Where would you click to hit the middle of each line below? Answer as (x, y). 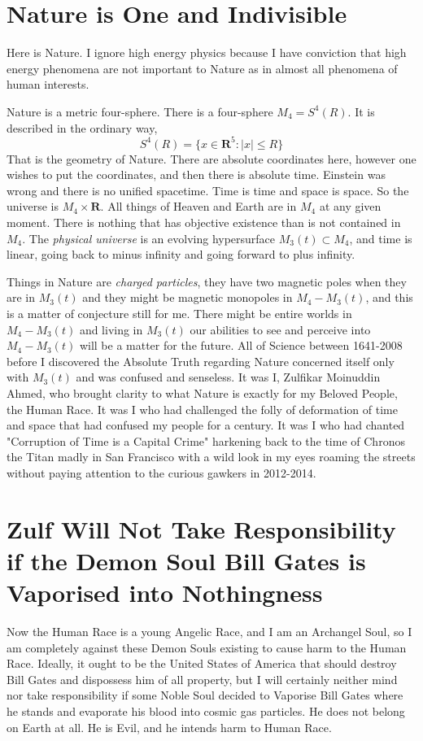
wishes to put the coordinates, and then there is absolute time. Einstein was (196, 174)
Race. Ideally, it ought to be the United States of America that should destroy (202, 663)
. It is (361, 111)
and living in (111, 329)
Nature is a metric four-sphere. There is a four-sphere (140, 111)
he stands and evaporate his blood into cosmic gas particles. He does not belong (206, 710)
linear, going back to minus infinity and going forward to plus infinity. (181, 254)
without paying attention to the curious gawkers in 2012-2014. (161, 472)
